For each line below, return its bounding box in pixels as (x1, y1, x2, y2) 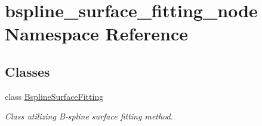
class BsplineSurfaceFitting (5, 90, 104, 102)
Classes (5, 62, 50, 80)
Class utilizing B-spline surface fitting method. (5, 110, 174, 122)
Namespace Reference (5, 21, 188, 46)
